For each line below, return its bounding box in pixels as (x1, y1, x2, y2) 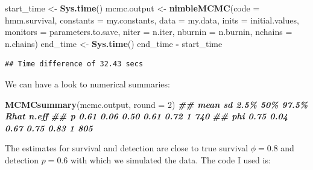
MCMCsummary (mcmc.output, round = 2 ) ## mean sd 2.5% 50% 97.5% (5, 98, 308, 110)
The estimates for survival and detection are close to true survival (5, 142, 248, 154)
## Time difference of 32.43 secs (5, 60, 144, 69)
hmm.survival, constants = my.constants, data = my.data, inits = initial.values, (5, 13, 299, 26)
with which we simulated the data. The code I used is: (70, 153, 271, 166)
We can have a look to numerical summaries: (5, 77, 170, 90)
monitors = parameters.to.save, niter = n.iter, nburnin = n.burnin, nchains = (5, 25, 292, 38)
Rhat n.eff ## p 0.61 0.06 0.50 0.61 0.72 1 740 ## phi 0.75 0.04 (5, 110, 288, 122)
